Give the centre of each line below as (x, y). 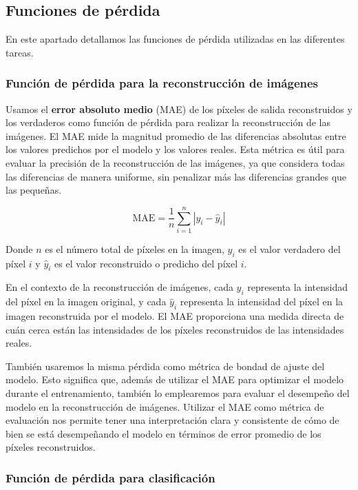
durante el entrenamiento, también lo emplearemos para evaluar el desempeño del (178, 393)
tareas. (20, 52)
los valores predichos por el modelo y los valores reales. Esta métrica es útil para (175, 149)
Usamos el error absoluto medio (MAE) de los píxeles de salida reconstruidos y (179, 109)
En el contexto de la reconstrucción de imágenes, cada (119, 287)
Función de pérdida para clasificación (110, 477)
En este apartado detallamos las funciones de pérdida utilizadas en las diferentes (175, 39)
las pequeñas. (34, 190)
